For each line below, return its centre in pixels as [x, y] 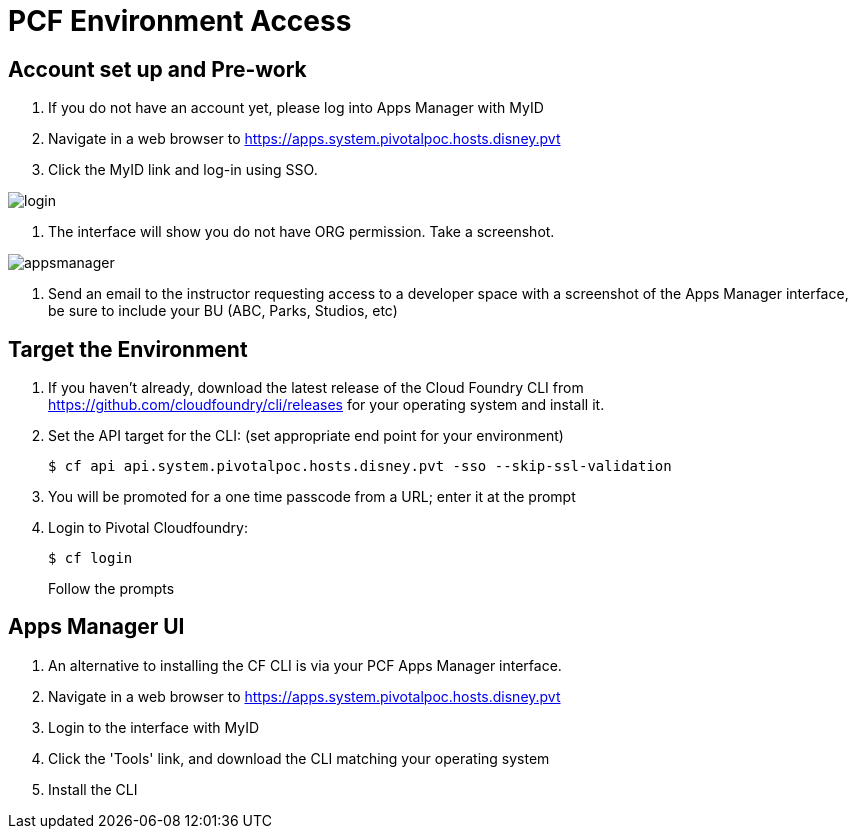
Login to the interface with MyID [154, 727]
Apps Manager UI [96, 627]
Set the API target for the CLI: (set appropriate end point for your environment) [306, 436]
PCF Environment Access [180, 21]
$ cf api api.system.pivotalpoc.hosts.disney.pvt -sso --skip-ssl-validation [360, 466]
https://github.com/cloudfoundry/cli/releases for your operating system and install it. [326, 405]
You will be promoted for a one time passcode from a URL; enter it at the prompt [312, 497]
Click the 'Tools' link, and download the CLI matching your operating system [299, 758]
